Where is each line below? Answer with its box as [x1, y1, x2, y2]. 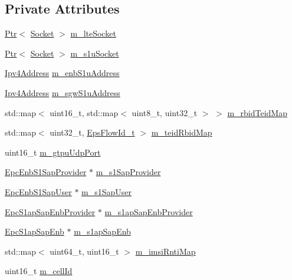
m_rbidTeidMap [227, 106, 287, 118]
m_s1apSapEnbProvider [104, 205, 193, 218]
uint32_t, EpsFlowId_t [50, 126, 135, 139]
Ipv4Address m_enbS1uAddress [5, 67, 120, 79]
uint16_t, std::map [50, 106, 119, 118]
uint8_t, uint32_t [132, 106, 198, 118]
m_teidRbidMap [151, 126, 212, 139]
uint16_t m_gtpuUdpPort [5, 146, 101, 158]
